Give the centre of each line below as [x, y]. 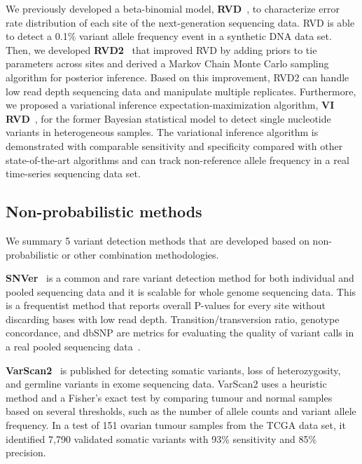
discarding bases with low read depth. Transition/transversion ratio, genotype [173, 319]
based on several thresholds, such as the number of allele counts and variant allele [181, 411]
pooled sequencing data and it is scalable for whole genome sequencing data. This [181, 291]
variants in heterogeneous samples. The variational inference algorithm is [162, 132]
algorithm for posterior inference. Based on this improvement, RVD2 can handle [177, 77]
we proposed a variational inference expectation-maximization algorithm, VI [170, 105]
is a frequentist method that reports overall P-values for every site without [166, 305]
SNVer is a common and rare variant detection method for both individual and [180, 278]
